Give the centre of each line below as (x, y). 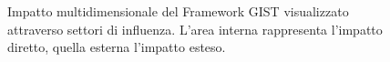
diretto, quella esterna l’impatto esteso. (117, 47)
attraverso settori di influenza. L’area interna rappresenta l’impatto (195, 29)
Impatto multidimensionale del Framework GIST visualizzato (178, 11)
